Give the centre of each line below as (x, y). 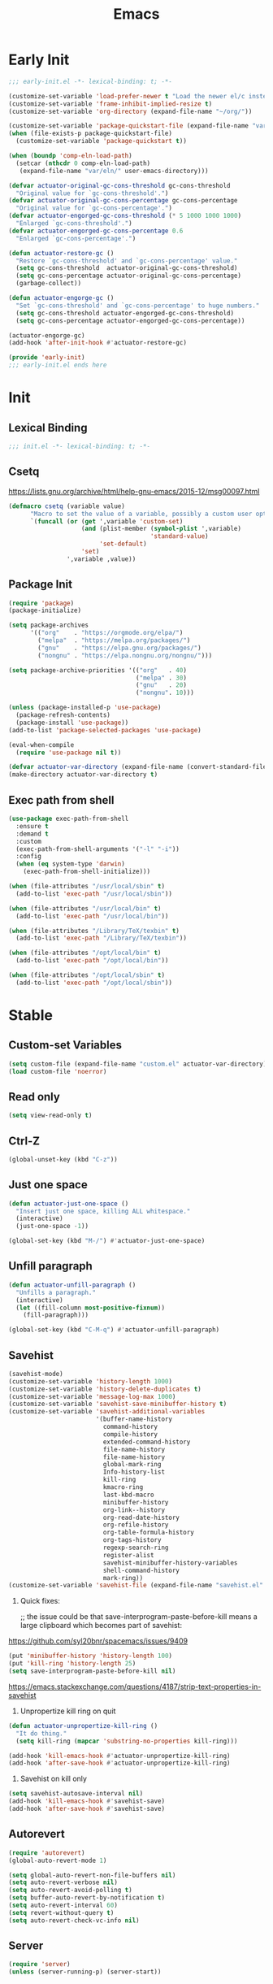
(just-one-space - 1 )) (52, 1226)
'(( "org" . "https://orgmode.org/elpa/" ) (106, 633)
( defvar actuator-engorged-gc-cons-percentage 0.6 (96, 231)
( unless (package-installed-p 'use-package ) (85, 708)
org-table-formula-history (149, 1533)
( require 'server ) (39, 1964)
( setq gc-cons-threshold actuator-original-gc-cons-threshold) (127, 268)
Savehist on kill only (54, 1779)
